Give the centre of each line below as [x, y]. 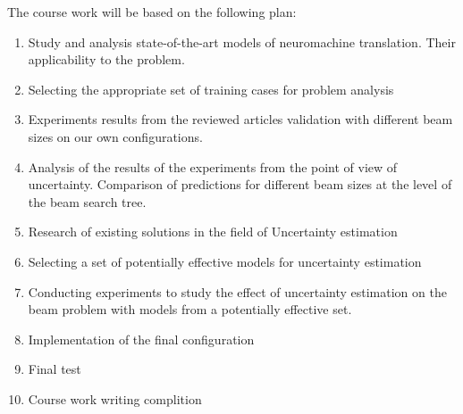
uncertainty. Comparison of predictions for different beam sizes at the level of [240, 184]
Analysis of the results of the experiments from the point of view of [213, 166]
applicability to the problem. [106, 59]
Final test [55, 369]
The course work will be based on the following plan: [152, 12]
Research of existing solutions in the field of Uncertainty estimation [213, 232]
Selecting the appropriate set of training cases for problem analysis [211, 89]
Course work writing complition [115, 398]
